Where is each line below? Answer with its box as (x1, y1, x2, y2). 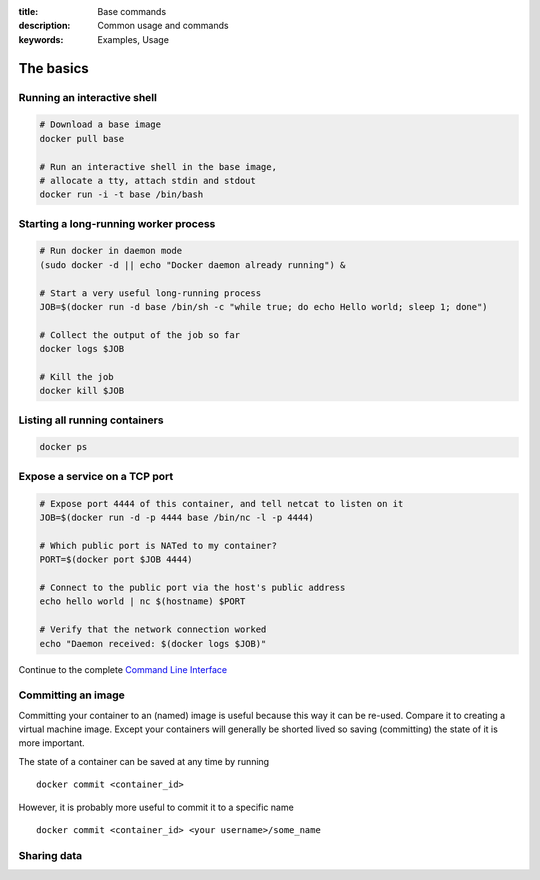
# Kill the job (39, 371, 114, 382)
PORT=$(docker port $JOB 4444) (39, 554, 194, 565)
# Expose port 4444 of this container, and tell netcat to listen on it (39, 498, 404, 509)
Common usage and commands (97, 20, 229, 32)
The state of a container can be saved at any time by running (18, 755, 270, 767)
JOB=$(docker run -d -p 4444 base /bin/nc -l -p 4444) (39, 512, 314, 524)
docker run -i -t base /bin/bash (39, 189, 204, 200)
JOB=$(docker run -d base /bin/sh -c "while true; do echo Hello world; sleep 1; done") (39, 301, 489, 312)
